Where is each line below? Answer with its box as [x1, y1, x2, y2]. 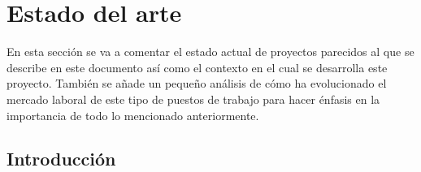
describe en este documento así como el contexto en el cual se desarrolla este [7, 58, 388, 75]
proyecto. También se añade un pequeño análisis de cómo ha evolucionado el [7, 75, 387, 92]
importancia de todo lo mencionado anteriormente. [7, 106, 259, 123]
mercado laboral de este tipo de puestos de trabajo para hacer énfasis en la [7, 90, 380, 107]
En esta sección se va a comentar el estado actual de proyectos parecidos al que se [7, 43, 414, 60]
